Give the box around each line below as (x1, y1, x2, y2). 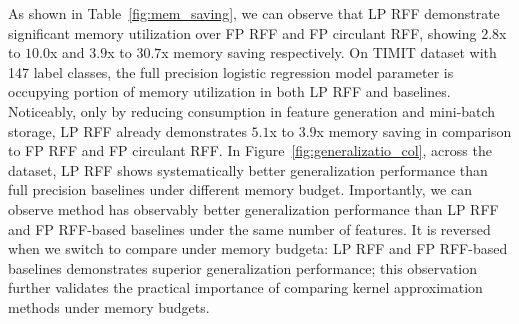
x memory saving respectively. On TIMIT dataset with (161, 42, 497, 63)
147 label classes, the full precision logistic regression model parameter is (8, 61, 454, 82)
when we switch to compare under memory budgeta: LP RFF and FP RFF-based (8, 238, 508, 259)
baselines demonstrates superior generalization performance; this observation (8, 257, 478, 278)
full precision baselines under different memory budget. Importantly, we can (8, 179, 473, 200)
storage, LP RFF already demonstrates (8, 120, 247, 141)
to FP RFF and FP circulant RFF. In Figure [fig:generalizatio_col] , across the (8, 140, 492, 161)
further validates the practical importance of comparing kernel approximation (8, 277, 483, 298)
